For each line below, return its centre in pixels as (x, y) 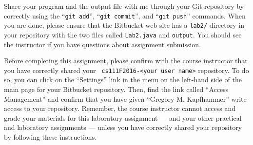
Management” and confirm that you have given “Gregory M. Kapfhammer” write (125, 99)
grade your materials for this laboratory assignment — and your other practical (123, 118)
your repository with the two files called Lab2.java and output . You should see (123, 34)
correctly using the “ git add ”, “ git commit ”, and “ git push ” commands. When (125, 15)
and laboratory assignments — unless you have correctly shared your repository (123, 127)
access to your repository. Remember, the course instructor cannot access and (120, 108)
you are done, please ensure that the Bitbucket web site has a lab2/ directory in (124, 25)
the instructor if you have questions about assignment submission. (102, 44)
